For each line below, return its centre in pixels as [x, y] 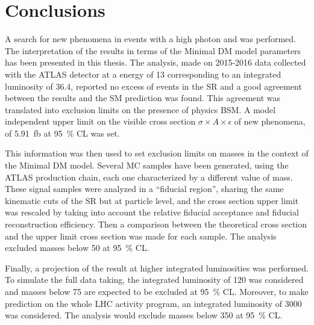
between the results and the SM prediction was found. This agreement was [143, 98]
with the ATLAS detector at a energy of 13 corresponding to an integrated [143, 74]
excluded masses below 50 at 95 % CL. [77, 248]
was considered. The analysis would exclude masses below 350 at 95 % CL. [144, 315]
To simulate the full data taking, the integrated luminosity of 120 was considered [154, 280]
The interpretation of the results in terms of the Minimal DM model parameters [153, 50]
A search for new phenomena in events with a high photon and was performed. [150, 39]
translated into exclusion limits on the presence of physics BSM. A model [140, 109]
